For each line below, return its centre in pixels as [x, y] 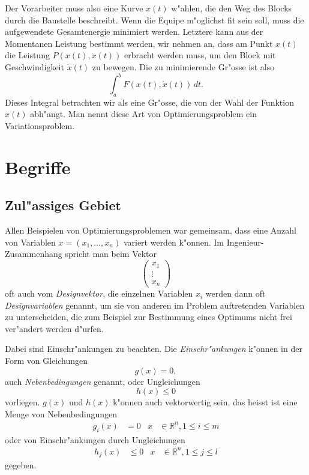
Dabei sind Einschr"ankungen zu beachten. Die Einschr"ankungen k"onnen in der [154, 349]
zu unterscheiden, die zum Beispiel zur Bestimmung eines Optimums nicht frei [148, 317]
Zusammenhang [34, 254]
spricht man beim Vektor [111, 254]
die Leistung [27, 55]
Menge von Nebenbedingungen [61, 413]
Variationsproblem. [40, 126]
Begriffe [38, 167]
